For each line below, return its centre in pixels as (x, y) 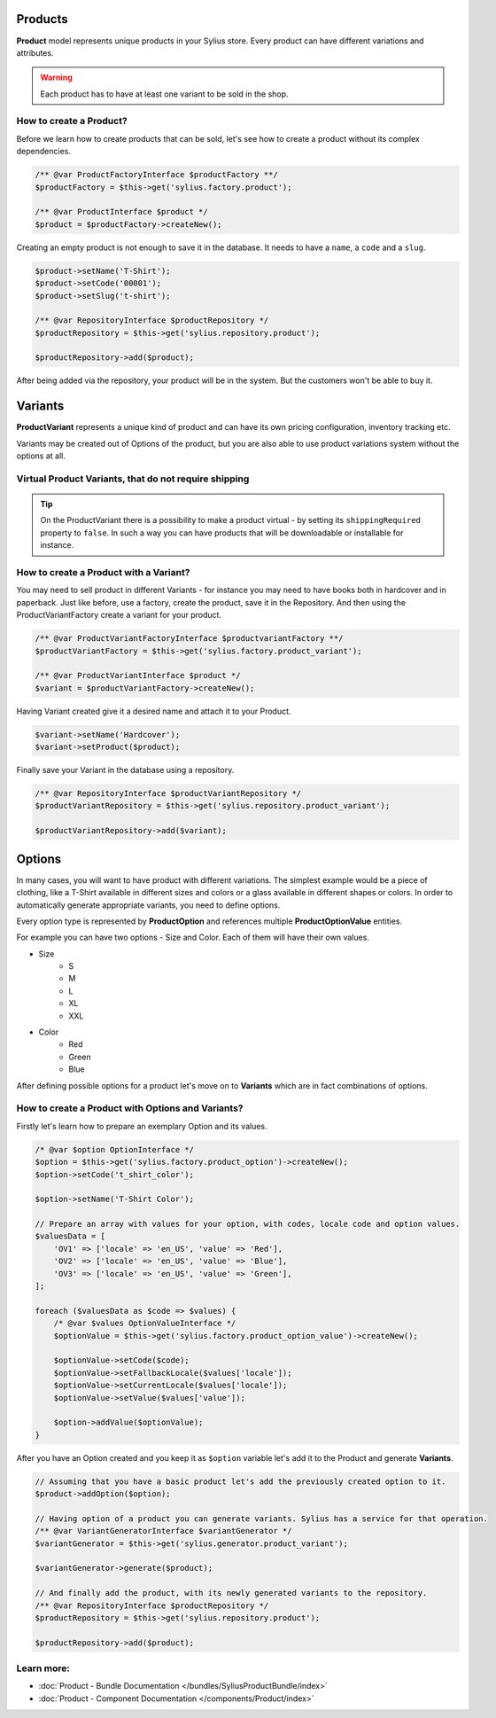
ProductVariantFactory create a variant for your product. (119, 615)
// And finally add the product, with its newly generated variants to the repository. (231, 1593)
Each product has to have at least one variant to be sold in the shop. (164, 94)
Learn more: (43, 1668)
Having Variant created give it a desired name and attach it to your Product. (154, 711)
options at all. (41, 456)
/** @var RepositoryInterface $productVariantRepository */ (168, 794)
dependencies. (43, 152)
